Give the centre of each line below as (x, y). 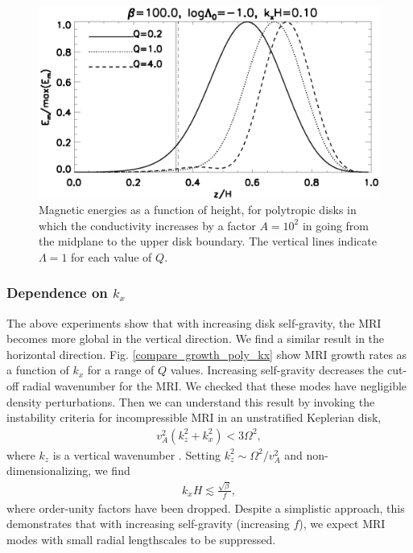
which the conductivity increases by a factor (147, 225)
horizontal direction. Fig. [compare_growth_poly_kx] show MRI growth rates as (207, 354)
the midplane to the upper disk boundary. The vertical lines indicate (208, 241)
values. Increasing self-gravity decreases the (277, 370)
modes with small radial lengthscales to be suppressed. (141, 539)
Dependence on (57, 293)
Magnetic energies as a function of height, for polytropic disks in (198, 210)
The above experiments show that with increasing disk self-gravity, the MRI (194, 322)
